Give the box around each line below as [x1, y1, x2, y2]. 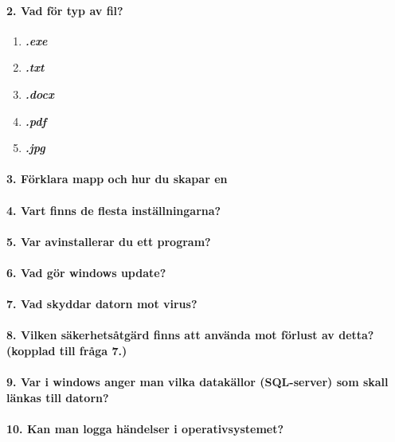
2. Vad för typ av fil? [6, 2, 123, 18]
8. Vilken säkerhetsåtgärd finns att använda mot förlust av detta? [6, 327, 374, 343]
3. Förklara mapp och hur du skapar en [6, 170, 228, 187]
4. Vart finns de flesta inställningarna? [6, 201, 221, 218]
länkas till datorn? [6, 389, 109, 405]
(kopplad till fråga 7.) [6, 342, 127, 358]
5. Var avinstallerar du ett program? [6, 233, 211, 249]
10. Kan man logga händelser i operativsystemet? [6, 420, 284, 436]
